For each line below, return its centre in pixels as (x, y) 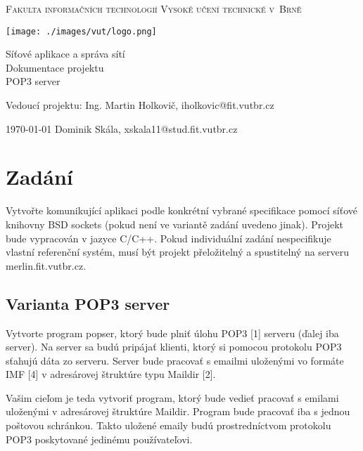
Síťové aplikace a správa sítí (65, 54)
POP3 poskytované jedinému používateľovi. (99, 439)
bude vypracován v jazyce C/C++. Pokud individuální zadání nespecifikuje (168, 238)
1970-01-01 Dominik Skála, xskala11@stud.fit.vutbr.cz (122, 128)
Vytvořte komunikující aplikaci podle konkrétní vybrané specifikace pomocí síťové (182, 210)
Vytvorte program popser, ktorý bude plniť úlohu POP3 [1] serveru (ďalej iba (172, 333)
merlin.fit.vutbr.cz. (46, 265)
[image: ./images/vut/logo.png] (81, 31)
